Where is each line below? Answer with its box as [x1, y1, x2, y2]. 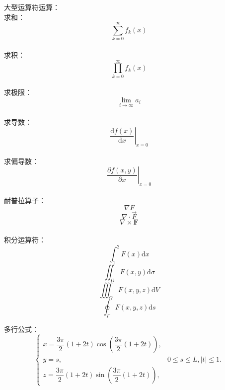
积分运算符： [4, 234, 46, 244]
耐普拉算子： [4, 195, 46, 205]
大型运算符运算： [4, 2, 60, 12]
